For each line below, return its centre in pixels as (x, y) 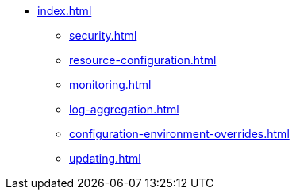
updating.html (105, 158)
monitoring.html (110, 85)
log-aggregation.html (124, 109)
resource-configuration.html (143, 60)
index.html (65, 11)
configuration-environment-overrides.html (179, 134)
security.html (103, 35)
